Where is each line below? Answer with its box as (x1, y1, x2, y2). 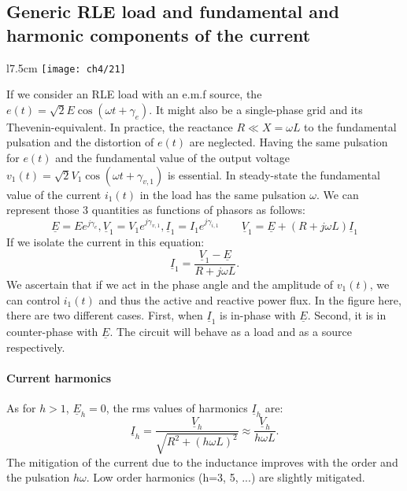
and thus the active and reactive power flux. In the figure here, (98, 291, 401, 308)
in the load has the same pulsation (139, 186, 306, 202)
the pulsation (6, 469, 70, 485)
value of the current (6, 186, 102, 202)
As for (6, 400, 36, 416)
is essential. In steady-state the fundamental (167, 166, 380, 183)
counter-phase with (6, 323, 98, 340)
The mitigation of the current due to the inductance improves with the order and (6, 453, 398, 470)
